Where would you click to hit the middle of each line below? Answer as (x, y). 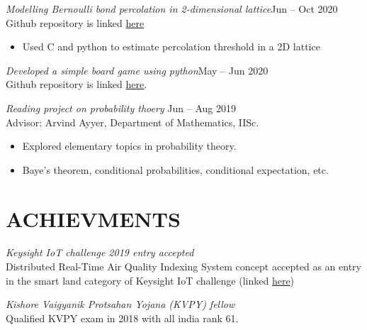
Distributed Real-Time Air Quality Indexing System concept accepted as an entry (183, 266)
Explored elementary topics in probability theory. (129, 146)
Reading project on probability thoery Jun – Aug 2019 (121, 108)
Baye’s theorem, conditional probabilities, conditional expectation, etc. (175, 169)
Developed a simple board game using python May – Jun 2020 (137, 70)
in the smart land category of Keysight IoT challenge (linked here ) (150, 280)
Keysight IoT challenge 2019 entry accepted (100, 252)
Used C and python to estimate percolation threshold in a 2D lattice (171, 46)
